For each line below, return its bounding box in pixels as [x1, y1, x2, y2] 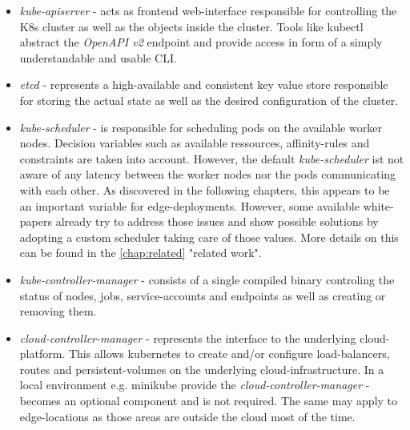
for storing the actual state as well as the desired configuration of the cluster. [19, 91, 399, 108]
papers [19, 213, 52, 230]
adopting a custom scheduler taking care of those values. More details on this [19, 228, 399, 245]
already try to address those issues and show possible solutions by [55, 213, 379, 230]
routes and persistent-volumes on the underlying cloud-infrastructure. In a [19, 360, 384, 377]
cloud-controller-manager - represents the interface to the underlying [19, 329, 356, 346]
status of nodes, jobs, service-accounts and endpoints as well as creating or [19, 287, 386, 303]
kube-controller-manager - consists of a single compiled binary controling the [19, 271, 395, 287]
